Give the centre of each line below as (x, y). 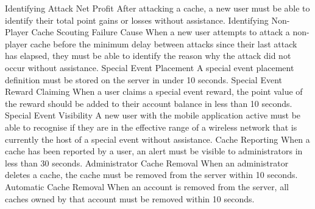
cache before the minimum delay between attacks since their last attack (164, 43)
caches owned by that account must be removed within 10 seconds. (130, 198)
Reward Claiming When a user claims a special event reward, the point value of (154, 91)
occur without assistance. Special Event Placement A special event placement (150, 67)
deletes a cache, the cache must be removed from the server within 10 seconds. (151, 175)
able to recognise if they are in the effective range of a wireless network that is (151, 127)
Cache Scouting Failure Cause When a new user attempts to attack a (161, 32)
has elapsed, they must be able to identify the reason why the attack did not (148, 56)
